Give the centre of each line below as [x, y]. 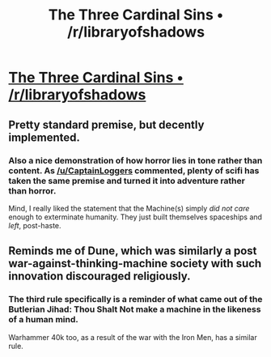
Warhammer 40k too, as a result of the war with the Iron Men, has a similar [133, 337]
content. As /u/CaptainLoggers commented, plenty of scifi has [134, 170]
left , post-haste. [35, 225]
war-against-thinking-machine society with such [135, 263]
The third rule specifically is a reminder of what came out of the [135, 300]
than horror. [32, 190]
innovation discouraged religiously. [100, 276]
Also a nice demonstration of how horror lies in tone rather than [135, 160]
